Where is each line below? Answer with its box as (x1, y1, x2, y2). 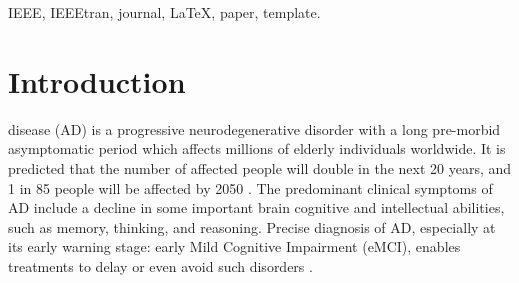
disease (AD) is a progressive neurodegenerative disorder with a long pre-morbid (8, 118, 501, 139)
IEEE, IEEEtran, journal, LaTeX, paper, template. (8, 2, 321, 22)
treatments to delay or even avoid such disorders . (8, 255, 313, 276)
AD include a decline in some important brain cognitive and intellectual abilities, (8, 197, 505, 218)
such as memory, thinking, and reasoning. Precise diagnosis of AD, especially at (8, 216, 496, 237)
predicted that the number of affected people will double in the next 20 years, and (8, 157, 512, 178)
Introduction (8, 60, 186, 101)
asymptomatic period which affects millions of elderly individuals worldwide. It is (8, 138, 506, 159)
